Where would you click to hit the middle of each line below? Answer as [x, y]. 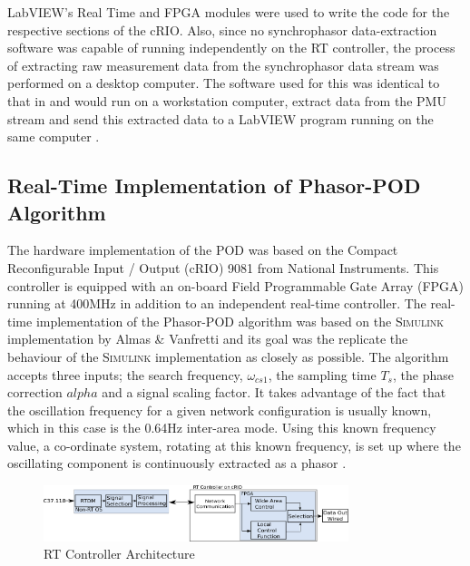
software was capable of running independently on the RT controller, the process [231, 48]
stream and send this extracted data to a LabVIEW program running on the [220, 118]
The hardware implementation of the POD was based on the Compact [203, 250]
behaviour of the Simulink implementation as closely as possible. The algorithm [228, 356]
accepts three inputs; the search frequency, [125, 374]
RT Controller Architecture [119, 554]
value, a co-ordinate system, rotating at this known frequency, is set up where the [234, 445]
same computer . [54, 137]
